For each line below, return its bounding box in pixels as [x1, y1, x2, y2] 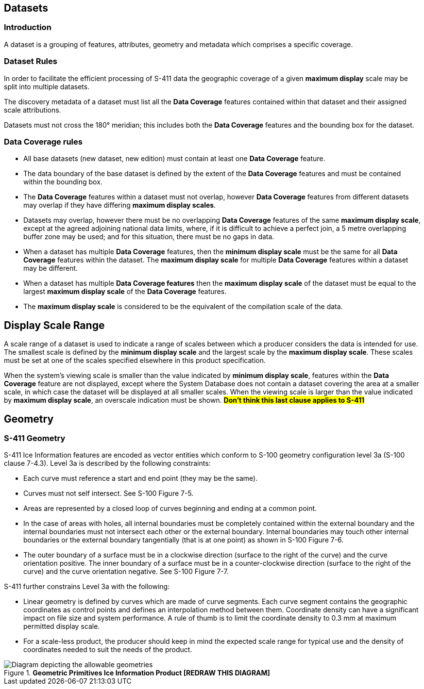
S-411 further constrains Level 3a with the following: [4, 582, 170, 591]
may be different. [23, 264, 78, 273]
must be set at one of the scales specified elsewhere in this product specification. [4, 356, 266, 365]
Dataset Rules [4, 56, 57, 66]
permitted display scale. [23, 622, 100, 631]
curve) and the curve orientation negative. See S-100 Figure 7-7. [23, 567, 229, 576]
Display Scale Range [4, 319, 105, 331]
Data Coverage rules [4, 136, 83, 147]
